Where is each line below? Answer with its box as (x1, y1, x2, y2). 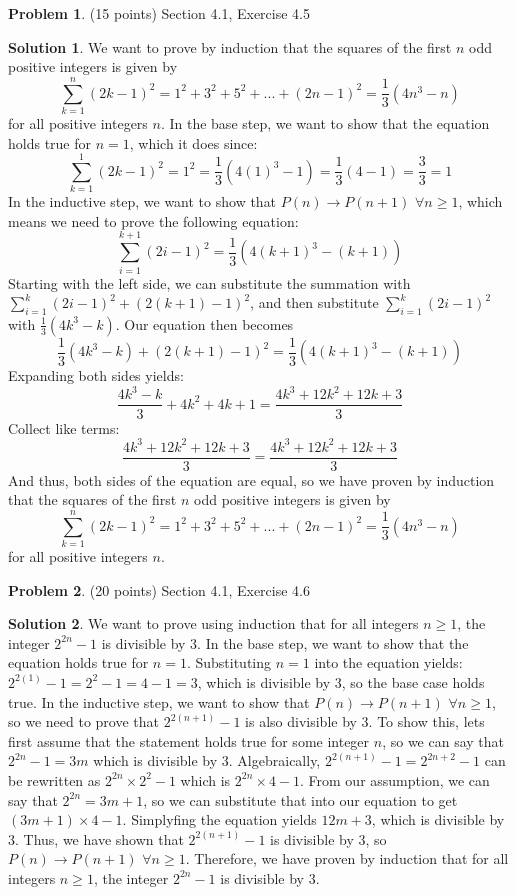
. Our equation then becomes (115, 313, 294, 334)
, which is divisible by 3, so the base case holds (197, 671, 485, 692)
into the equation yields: (314, 652, 463, 673)
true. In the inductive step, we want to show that (8, 691, 310, 712)
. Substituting (186, 652, 272, 673)
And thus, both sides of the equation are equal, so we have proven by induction (8, 469, 495, 490)
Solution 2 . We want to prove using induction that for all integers (8, 613, 419, 634)
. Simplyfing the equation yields (122, 809, 317, 830)
